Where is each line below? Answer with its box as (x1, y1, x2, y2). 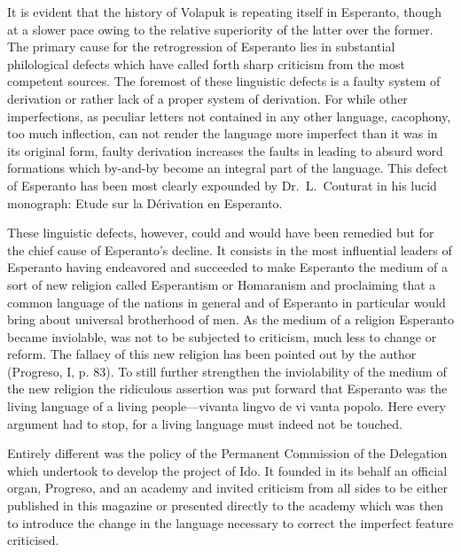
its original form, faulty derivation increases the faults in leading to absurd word (7, 141, 443, 159)
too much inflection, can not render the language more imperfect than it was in (7, 124, 438, 143)
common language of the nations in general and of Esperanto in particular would (7, 292, 446, 311)
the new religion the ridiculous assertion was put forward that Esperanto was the (7, 379, 448, 398)
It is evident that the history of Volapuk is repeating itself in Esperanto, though (7, 3, 441, 20)
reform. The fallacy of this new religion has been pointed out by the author (7, 345, 417, 363)
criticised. (7, 531, 59, 549)
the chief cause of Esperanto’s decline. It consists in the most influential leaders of (7, 240, 452, 259)
